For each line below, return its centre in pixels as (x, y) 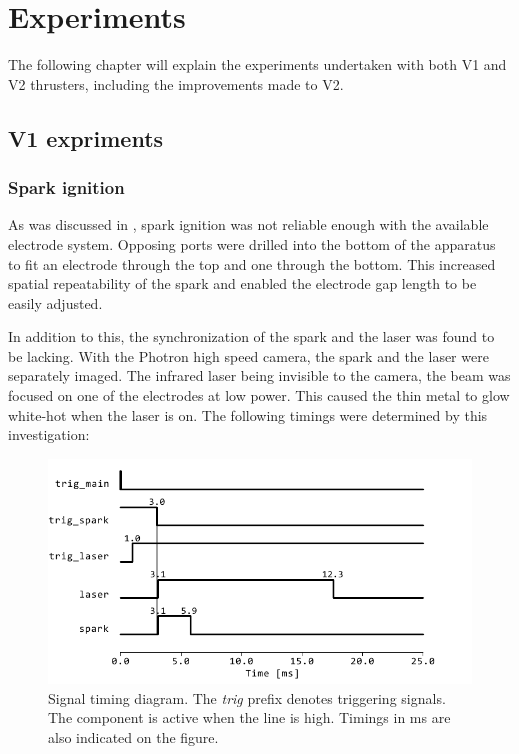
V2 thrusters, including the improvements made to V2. (176, 83)
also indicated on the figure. (133, 736)
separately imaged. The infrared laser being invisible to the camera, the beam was (259, 375)
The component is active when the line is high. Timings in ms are (249, 717)
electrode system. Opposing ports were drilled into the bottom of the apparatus (252, 243)
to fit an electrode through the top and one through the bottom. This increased (252, 263)
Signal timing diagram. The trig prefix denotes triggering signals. (247, 697)
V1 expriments (86, 137)
